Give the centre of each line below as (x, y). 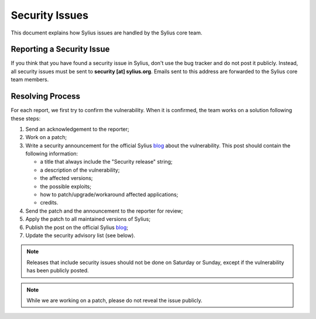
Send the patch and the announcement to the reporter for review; (104, 211)
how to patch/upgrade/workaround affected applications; (109, 195)
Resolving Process (46, 96)
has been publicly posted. (58, 271)
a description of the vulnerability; (80, 170)
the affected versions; (66, 178)
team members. (30, 79)
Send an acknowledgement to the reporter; (77, 129)
